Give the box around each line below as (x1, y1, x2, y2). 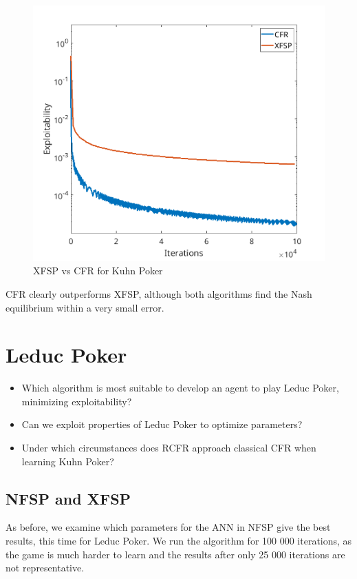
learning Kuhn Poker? (21, 454, 114, 468)
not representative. (6, 560, 85, 575)
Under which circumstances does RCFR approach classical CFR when (21, 440, 316, 454)
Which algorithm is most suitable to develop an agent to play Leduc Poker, (21, 380, 339, 395)
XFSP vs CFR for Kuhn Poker (33, 263, 163, 278)
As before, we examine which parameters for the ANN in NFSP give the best (6, 520, 331, 534)
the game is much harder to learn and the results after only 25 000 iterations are (6, 547, 345, 561)
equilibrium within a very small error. (6, 300, 164, 314)
